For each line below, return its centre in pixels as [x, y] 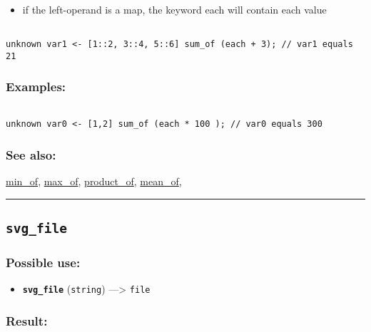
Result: [27, 321]
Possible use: [43, 263]
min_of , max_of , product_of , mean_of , [94, 181]
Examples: [36, 87]
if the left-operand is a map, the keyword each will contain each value [174, 9]
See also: [31, 155]
